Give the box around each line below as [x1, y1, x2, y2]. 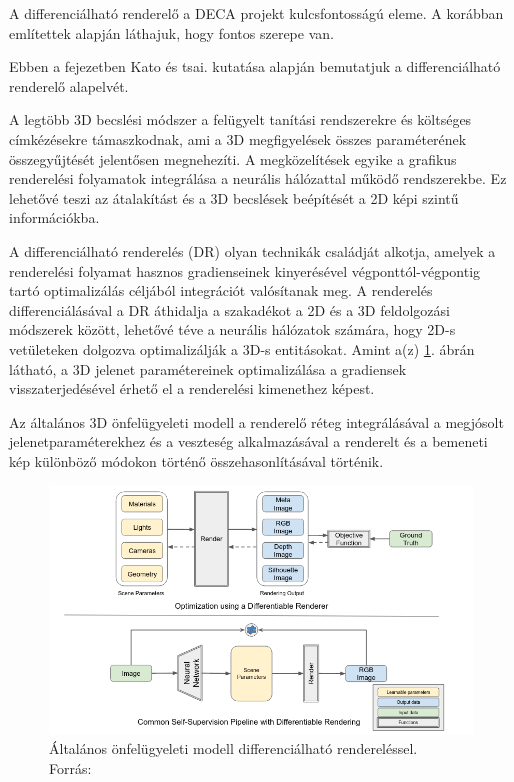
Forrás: [49, 757, 92, 778]
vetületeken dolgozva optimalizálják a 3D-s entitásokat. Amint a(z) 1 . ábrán [9, 338, 475, 359]
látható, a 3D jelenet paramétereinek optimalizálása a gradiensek [9, 358, 407, 379]
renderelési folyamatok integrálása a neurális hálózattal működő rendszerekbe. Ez [9, 168, 507, 189]
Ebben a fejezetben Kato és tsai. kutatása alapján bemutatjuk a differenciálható [9, 56, 501, 77]
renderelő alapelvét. [9, 75, 129, 96]
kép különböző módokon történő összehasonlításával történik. [9, 450, 384, 471]
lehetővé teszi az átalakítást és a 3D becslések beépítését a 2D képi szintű [9, 187, 459, 208]
